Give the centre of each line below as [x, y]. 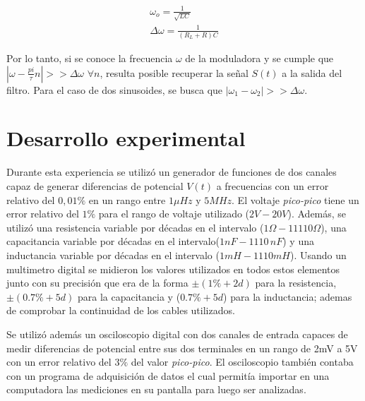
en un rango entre [127, 199]
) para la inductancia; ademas [288, 296]
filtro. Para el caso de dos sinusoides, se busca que [115, 89]
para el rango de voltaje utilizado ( [174, 214]
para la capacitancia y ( [129, 296]
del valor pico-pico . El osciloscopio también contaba [242, 362]
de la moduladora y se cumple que [259, 58]
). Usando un [318, 255]
